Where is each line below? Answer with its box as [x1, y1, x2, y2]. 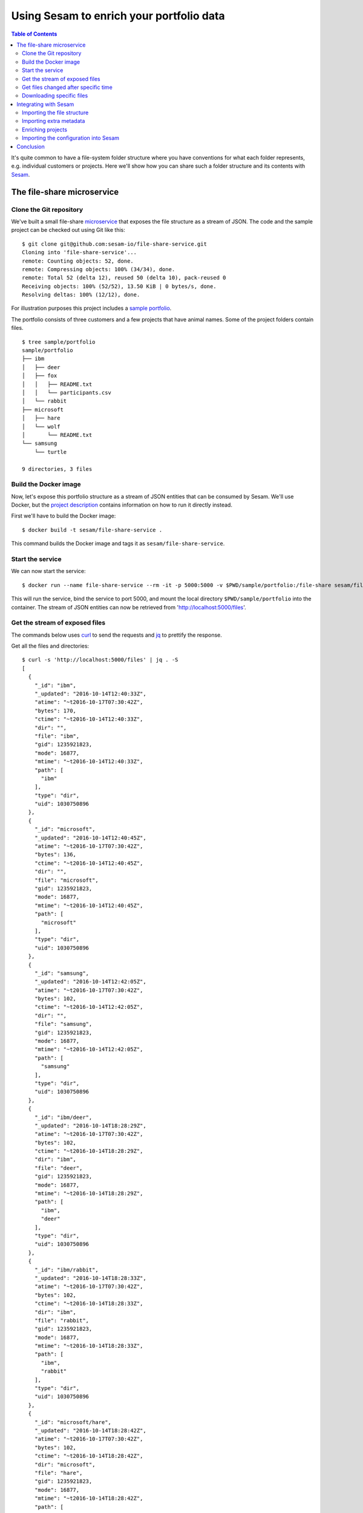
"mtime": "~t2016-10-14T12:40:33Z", [34, 758, 143, 765]
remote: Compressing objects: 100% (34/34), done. [22, 266, 175, 272]
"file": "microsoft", [34, 876, 99, 884]
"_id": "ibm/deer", [34, 1114, 93, 1121]
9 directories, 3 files [22, 465, 93, 472]
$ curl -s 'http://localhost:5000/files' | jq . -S [22, 657, 178, 663]
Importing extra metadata [22, 117, 85, 125]
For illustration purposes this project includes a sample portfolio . [11, 304, 172, 312]
